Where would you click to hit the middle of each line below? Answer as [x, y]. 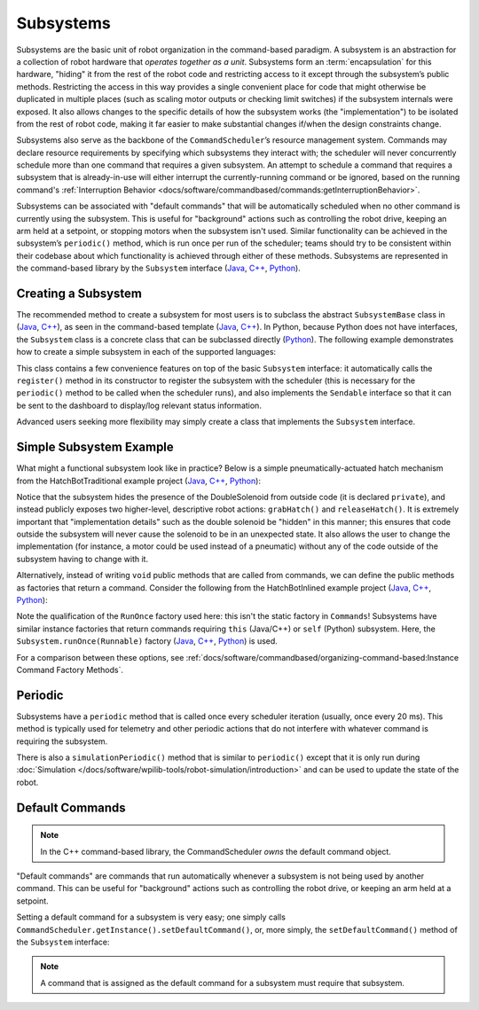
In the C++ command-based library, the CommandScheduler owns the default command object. [216, 851]
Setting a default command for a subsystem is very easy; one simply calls [151, 917]
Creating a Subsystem [79, 294]
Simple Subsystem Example [95, 447]
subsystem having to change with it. [82, 559]
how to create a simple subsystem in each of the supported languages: [146, 352]
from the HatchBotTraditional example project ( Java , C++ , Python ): [139, 481]
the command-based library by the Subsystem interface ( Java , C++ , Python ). [158, 268]
